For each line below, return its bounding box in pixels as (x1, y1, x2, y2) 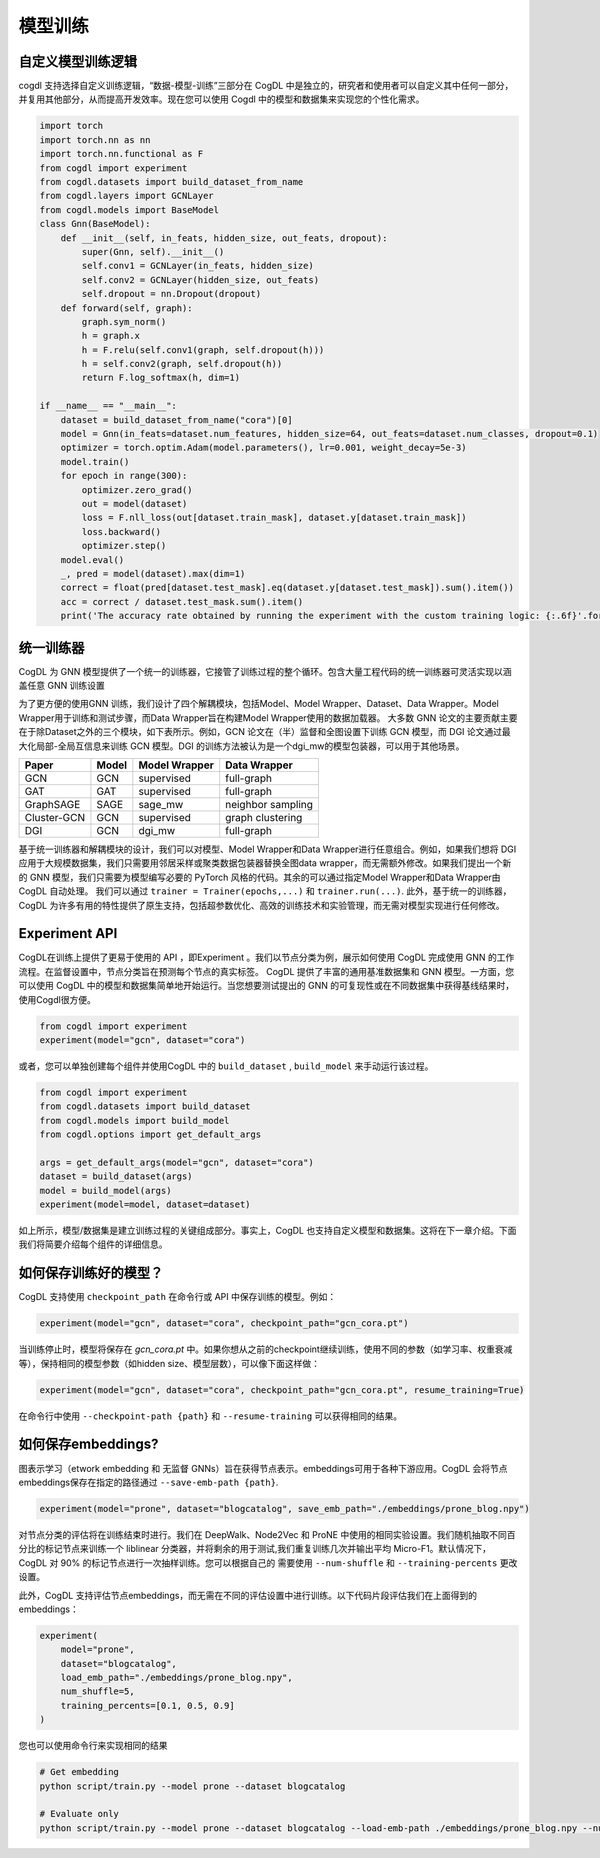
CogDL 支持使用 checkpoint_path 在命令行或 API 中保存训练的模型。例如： (18, 1291, 337, 1303)
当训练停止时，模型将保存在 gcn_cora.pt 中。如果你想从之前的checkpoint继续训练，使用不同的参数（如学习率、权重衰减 (18, 1343, 513, 1355)
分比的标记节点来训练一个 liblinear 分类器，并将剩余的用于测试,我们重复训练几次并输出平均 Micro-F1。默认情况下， (18, 1543, 492, 1555)
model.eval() (60, 554, 125, 565)
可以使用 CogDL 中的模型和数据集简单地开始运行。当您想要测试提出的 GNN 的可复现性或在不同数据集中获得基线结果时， (18, 980, 515, 992)
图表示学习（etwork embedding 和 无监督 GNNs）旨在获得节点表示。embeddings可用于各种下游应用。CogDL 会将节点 (18, 1462, 509, 1474)
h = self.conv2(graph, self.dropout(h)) (81, 358, 283, 370)
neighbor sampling (225, 797, 314, 811)
